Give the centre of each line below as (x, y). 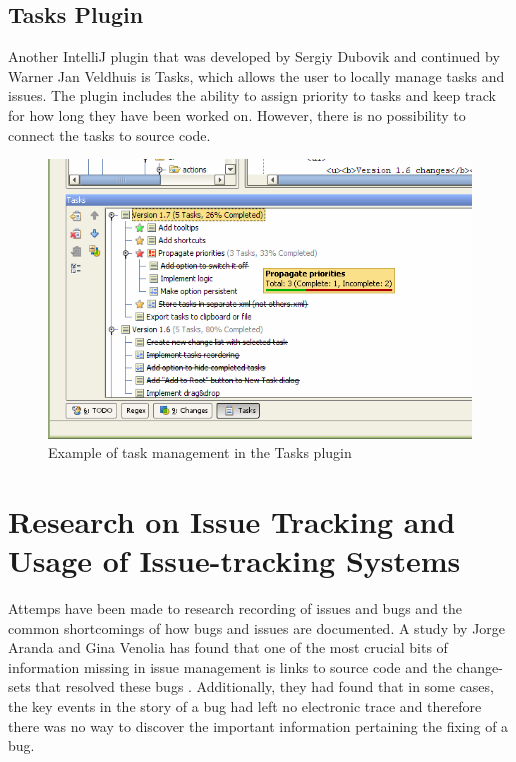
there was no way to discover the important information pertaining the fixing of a (258, 725)
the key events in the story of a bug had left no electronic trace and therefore (245, 706)
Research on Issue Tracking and (232, 520)
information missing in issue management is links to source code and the (230, 666)
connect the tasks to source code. (109, 134)
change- (479, 666)
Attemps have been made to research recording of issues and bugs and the (235, 608)
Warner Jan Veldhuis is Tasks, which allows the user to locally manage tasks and (256, 75)
